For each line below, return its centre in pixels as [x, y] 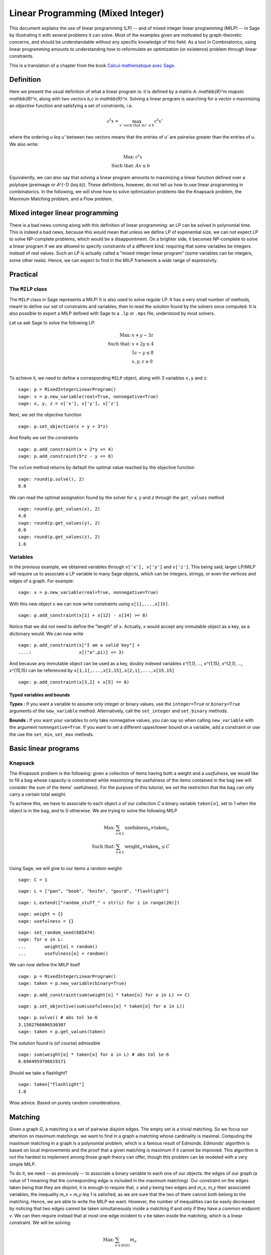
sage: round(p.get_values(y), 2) [59, 523]
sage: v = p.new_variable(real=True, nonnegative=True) [88, 396]
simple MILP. [23, 1164]
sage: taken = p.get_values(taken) [62, 1032]
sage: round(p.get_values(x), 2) [59, 509]
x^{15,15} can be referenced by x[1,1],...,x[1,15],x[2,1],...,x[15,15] [92, 671]
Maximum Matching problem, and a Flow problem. [61, 199]
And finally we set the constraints [44, 438]
